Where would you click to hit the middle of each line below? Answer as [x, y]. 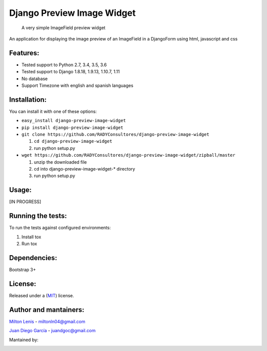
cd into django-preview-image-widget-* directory [85, 169]
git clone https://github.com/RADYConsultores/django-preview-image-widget [115, 134]
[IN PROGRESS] [25, 202]
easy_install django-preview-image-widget [74, 121]
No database [35, 79]
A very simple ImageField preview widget [64, 28]
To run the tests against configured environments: [60, 228]
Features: [24, 53]
